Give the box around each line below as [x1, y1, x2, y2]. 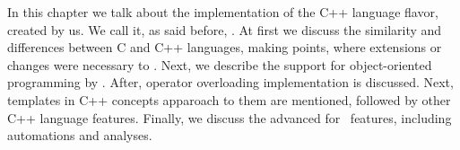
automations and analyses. [7, 126, 152, 145]
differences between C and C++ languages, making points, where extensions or [7, 38, 442, 57]
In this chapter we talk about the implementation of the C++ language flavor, [7, 3, 438, 21]
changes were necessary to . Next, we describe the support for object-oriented [7, 55, 432, 74]
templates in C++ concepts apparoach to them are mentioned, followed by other [7, 90, 451, 109]
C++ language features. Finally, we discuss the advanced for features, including [7, 108, 452, 127]
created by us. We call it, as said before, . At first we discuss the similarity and [7, 20, 442, 39]
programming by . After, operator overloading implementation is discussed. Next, [7, 73, 454, 92]
